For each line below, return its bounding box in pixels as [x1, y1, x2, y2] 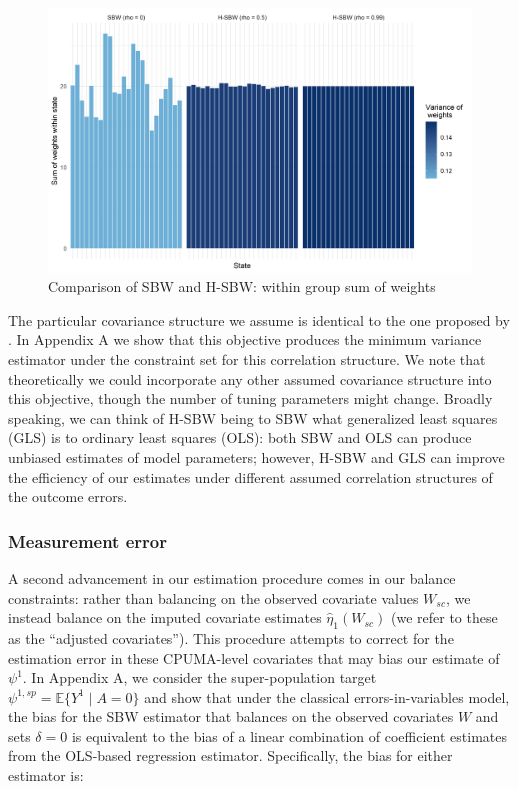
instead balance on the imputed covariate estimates [8, 607, 322, 628]
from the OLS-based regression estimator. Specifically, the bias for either [8, 745, 453, 766]
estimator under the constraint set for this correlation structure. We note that [8, 348, 486, 369]
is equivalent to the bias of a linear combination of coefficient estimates [71, 725, 507, 746]
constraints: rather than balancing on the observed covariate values [8, 587, 419, 608]
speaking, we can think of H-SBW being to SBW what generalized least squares [8, 407, 498, 428]
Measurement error [8, 528, 167, 553]
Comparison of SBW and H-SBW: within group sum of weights [48, 276, 436, 297]
